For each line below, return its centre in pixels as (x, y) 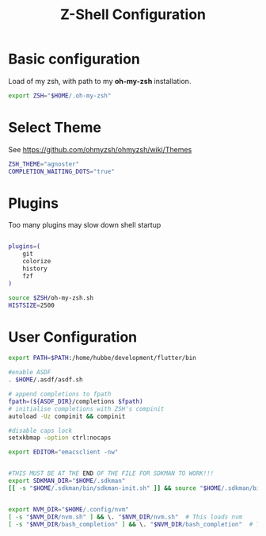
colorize (37, 262)
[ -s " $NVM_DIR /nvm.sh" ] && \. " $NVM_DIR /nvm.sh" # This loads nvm (125, 517)
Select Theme (55, 128)
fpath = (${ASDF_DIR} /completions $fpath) (76, 401)
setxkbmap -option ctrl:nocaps (60, 438)
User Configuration (73, 337)
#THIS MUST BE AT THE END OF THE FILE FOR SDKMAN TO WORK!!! (111, 473)
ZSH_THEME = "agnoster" (44, 164)
